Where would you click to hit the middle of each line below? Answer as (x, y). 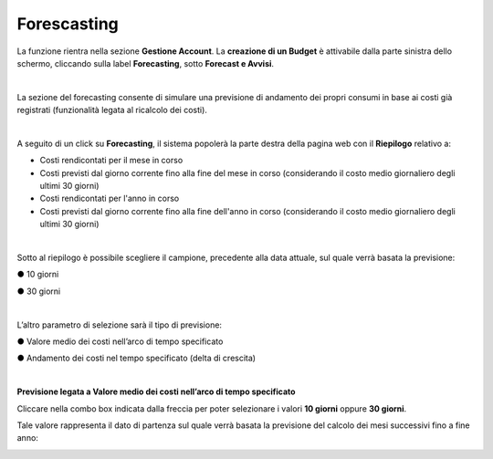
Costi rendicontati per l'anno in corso (110, 198)
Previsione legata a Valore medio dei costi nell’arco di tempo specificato (156, 391)
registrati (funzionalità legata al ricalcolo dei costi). (112, 110)
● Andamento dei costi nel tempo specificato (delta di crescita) (136, 358)
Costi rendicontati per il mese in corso (111, 161)
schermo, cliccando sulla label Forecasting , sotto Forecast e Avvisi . (145, 63)
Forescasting (68, 24)
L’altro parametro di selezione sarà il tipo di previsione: (120, 325)
